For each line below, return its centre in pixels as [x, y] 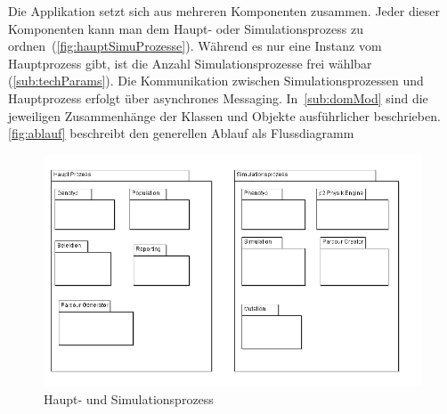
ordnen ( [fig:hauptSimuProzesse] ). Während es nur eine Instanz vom [195, 46]
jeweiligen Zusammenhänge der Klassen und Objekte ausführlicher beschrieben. [224, 115]
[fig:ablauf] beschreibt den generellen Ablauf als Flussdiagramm [181, 133]
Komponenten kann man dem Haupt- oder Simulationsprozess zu [186, 28]
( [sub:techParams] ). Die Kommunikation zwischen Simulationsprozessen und [216, 81]
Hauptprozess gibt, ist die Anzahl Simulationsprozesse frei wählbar [190, 63]
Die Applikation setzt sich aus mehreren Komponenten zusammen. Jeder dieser [224, 11]
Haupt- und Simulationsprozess [129, 398]
